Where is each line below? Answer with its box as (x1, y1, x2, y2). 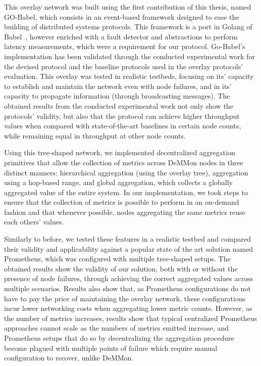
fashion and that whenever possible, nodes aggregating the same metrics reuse (4, 206, 245, 217)
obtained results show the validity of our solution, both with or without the (4, 263, 238, 273)
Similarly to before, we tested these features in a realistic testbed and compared (4, 234, 251, 244)
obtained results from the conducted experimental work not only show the (4, 100, 233, 111)
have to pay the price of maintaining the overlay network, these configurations (4, 293, 246, 303)
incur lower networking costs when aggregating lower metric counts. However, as (4, 303, 252, 313)
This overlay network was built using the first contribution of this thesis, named (4, 2, 251, 12)
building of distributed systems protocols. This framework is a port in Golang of (4, 21, 252, 32)
